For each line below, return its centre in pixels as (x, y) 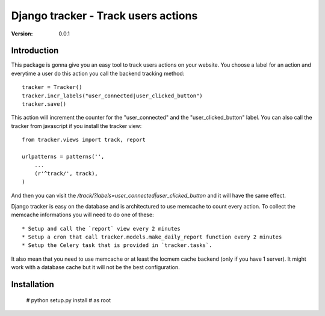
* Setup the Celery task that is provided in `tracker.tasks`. (117, 245)
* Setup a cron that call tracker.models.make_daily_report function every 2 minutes (152, 237)
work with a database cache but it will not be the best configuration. (95, 267)
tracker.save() (44, 104)
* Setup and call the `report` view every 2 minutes (101, 229)
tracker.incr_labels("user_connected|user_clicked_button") (112, 96)
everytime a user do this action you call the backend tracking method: (98, 73)
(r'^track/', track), (66, 173)
